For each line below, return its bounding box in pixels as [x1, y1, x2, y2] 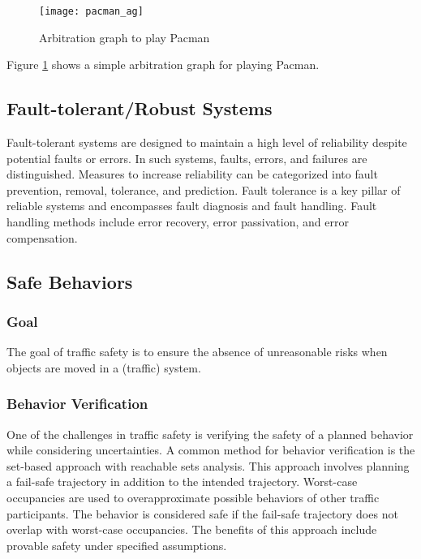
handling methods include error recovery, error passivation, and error [6, 213, 349, 230]
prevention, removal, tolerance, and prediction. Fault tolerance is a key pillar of [6, 181, 401, 198]
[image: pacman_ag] [39, 6, 144, 17]
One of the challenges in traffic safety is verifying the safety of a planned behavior [6, 425, 414, 442]
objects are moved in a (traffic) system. [6, 359, 201, 376]
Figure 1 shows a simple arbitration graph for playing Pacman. [6, 56, 320, 73]
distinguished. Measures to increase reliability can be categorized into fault [6, 166, 378, 183]
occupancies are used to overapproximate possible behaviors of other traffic [6, 488, 380, 505]
